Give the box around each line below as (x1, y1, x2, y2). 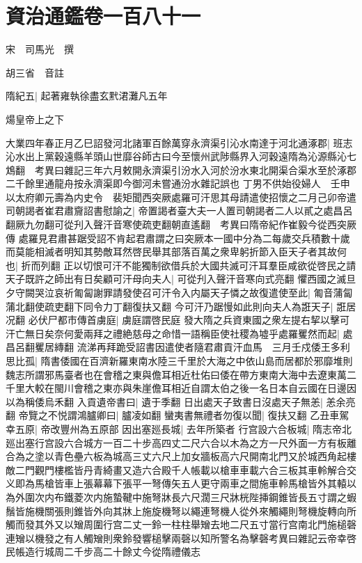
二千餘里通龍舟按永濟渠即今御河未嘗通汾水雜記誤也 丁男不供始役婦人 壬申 (6, 176, 350, 191)
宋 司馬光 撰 (6, 42, 74, 56)
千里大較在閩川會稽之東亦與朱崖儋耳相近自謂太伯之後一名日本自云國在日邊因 (6, 381, 356, 395)
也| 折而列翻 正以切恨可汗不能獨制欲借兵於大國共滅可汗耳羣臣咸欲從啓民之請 (6, 257, 356, 272)
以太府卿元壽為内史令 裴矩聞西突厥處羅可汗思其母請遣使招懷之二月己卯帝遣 (6, 189, 356, 204)
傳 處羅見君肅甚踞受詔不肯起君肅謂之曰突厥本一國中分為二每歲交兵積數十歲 (6, 230, 350, 245)
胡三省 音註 (6, 65, 64, 79)
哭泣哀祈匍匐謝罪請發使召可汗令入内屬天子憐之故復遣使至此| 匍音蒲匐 (34, 285, 353, 300)
